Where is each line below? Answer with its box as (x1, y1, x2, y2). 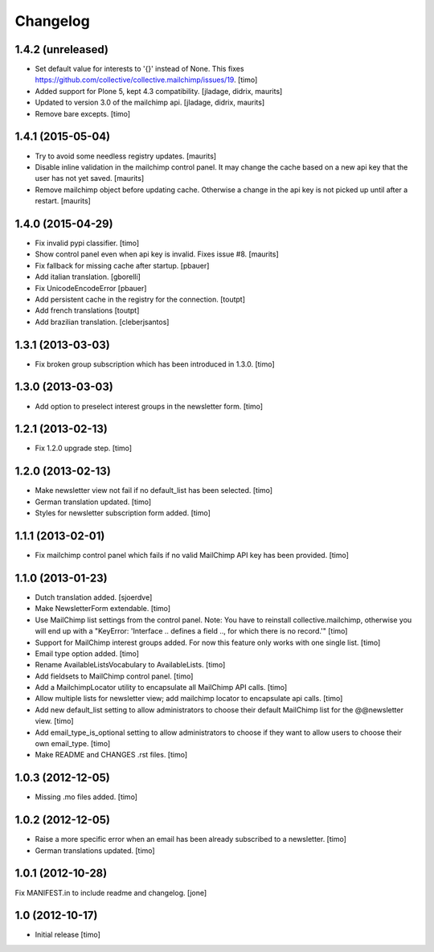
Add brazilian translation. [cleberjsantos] (35, 317, 170, 326)
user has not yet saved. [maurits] (35, 174, 145, 183)
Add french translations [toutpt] (35, 306, 140, 315)
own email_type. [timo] (35, 739, 111, 749)
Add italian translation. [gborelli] (35, 272, 141, 281)
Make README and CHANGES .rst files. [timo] (35, 750, 188, 760)
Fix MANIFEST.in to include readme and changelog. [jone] (14, 888, 207, 897)
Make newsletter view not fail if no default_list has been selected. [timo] (35, 486, 273, 495)
